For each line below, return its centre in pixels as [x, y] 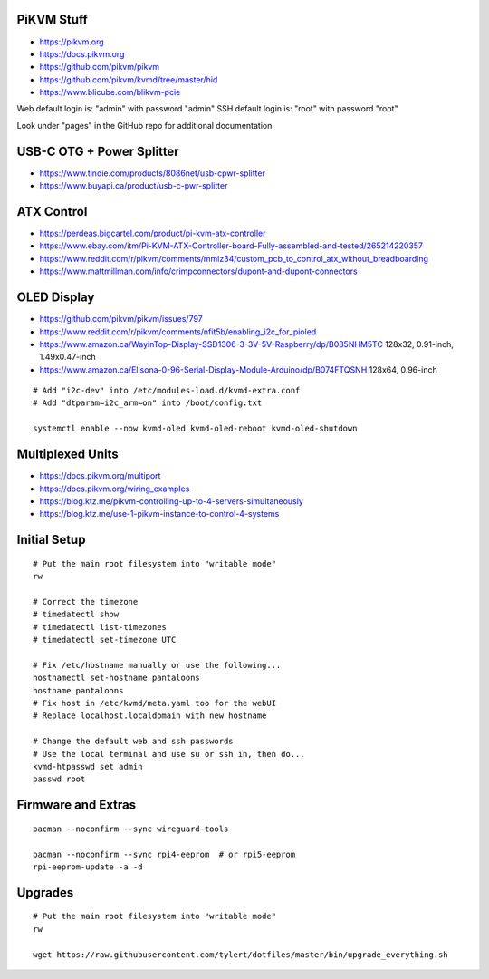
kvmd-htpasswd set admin [88, 766]
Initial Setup [51, 540]
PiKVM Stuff [52, 19]
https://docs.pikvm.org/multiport [100, 476]
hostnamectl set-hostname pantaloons [117, 678]
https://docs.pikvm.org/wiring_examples [115, 489]
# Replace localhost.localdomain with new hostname [150, 716]
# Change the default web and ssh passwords [134, 742]
